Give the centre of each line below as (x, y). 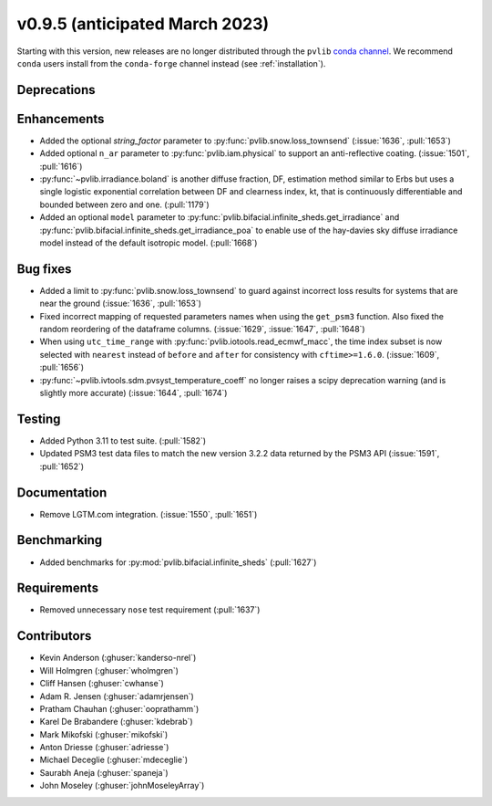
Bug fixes (44, 269)
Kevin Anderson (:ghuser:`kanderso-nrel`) (118, 658)
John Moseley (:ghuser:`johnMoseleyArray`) (122, 786)
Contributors (54, 636)
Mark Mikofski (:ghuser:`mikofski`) (104, 734)
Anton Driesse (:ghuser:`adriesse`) (104, 748)
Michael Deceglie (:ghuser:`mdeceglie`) (114, 760)
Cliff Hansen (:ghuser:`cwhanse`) (102, 684)
